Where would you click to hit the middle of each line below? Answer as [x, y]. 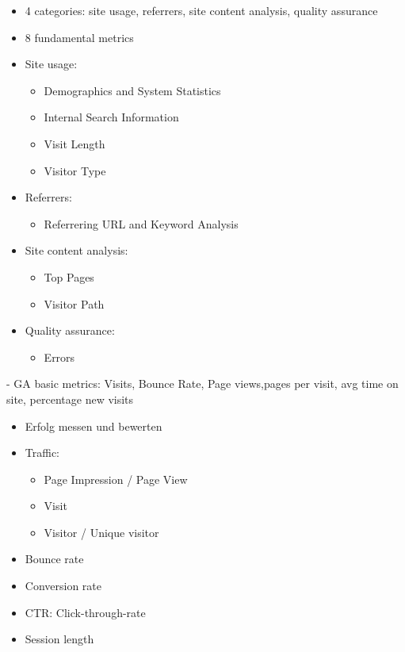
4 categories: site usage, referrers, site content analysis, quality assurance [201, 10]
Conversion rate [63, 586]
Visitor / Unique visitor [101, 532]
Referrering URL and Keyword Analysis [141, 223]
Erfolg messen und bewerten [94, 426]
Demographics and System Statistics [132, 90]
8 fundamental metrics [79, 37]
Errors [59, 357]
